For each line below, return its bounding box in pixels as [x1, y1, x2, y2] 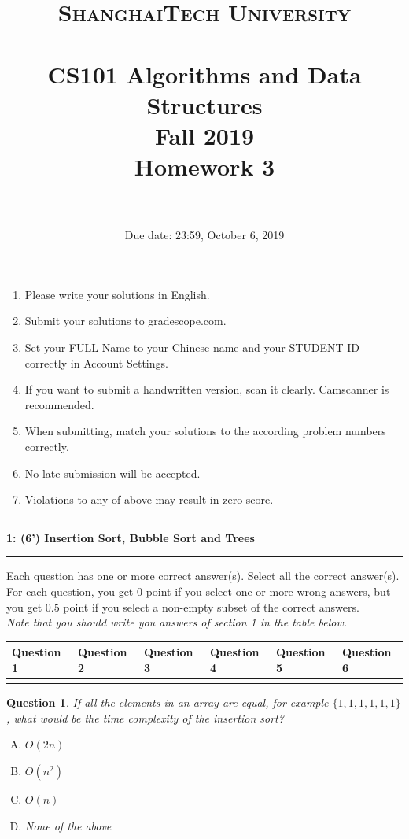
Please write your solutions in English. [24, 286, 210, 302]
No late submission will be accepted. [24, 464, 201, 481]
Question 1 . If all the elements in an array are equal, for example [6, 694, 329, 711]
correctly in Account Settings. [24, 354, 168, 371]
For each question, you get [6, 582, 134, 599]
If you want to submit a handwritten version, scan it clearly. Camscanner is [24, 381, 389, 397]
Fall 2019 [154, 119, 255, 151]
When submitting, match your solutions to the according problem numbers [24, 423, 386, 439]
